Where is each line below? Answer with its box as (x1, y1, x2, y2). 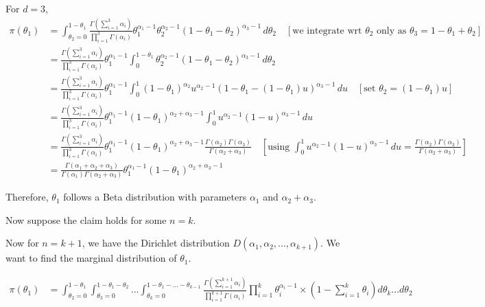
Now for (5, 236, 39, 250)
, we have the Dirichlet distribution (82, 236, 230, 250)
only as (377, 25, 407, 36)
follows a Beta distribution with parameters (63, 190, 247, 204)
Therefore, (5, 190, 49, 204)
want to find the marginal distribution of (5, 251, 177, 265)
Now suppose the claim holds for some (5, 212, 167, 227)
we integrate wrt (292, 25, 362, 36)
